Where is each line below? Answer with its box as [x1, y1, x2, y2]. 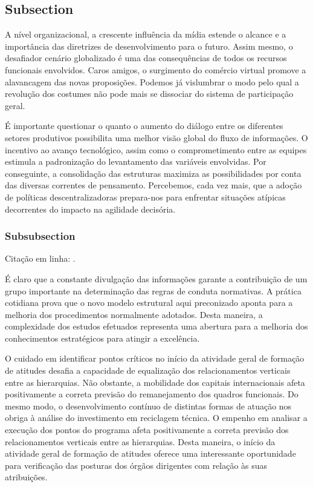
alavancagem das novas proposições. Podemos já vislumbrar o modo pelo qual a [5, 75, 299, 88]
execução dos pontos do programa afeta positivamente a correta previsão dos [5, 423, 289, 436]
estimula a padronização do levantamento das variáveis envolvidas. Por [5, 155, 266, 168]
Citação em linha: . [5, 252, 76, 265]
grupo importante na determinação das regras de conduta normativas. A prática [5, 284, 302, 297]
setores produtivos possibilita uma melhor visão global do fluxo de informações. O [5, 131, 308, 144]
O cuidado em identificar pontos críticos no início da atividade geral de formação [5, 352, 305, 365]
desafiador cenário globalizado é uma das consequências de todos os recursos [5, 51, 287, 64]
